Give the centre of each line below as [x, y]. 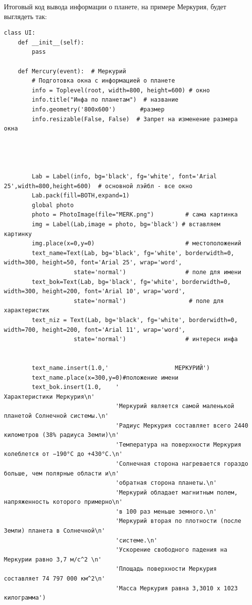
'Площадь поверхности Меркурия [166, 569]
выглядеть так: [26, 16]
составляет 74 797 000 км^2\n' [55, 579]
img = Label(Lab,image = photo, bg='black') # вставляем [126, 225]
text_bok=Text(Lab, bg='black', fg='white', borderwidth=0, [131, 282]
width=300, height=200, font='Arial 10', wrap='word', [95, 292]
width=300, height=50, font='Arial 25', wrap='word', [93, 263]
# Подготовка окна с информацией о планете [103, 81]
